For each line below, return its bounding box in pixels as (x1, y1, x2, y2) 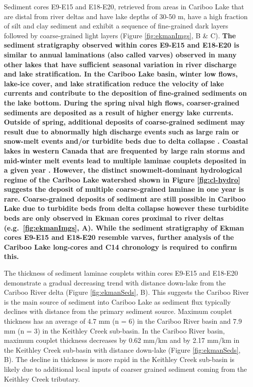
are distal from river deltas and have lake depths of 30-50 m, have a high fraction (4, 11, 248, 21)
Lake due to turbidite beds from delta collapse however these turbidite (4, 203, 249, 213)
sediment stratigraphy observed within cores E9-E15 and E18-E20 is (4, 40, 239, 50)
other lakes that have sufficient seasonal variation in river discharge (4, 59, 237, 69)
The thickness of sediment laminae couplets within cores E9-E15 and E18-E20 (4, 268, 238, 278)
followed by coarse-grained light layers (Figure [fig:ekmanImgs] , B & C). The (4, 30, 236, 40)
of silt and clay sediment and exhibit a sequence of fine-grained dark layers (4, 21, 228, 31)
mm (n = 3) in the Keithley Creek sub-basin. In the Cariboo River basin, (4, 325, 225, 335)
